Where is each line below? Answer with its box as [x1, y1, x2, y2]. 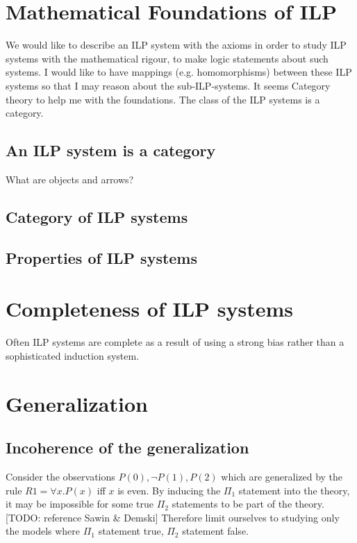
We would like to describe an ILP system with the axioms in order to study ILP [6, 37, 347, 52]
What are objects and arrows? [6, 172, 134, 186]
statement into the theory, [238, 483, 350, 497]
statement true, [98, 524, 164, 538]
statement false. [182, 524, 249, 538]
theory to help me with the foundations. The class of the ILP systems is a [6, 92, 320, 106]
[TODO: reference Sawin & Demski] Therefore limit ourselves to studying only [6, 510, 340, 524]
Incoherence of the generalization [6, 437, 249, 458]
